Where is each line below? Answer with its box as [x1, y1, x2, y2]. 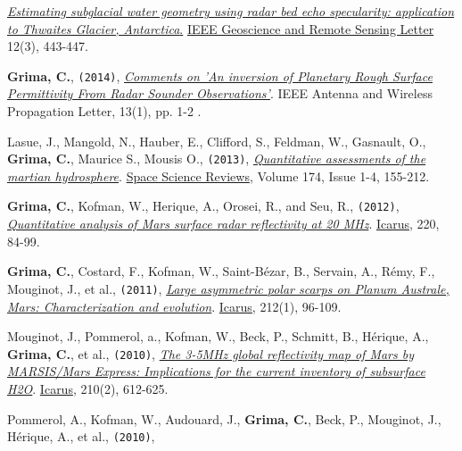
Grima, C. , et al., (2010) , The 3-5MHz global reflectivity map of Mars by [7, 344, 414, 363]
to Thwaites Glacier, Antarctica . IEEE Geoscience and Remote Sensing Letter [7, 19, 434, 38]
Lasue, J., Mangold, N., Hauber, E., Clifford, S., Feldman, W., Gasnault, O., [7, 131, 426, 150]
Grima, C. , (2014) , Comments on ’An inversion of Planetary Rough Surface [7, 66, 433, 85]
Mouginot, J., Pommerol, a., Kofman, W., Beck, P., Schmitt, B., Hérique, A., [7, 327, 429, 346]
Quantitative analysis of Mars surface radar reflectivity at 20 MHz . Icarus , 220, [7, 214, 440, 233]
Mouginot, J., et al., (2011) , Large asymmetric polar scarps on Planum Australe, [7, 279, 450, 297]
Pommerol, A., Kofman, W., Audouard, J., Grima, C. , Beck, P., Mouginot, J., [7, 409, 441, 428]
